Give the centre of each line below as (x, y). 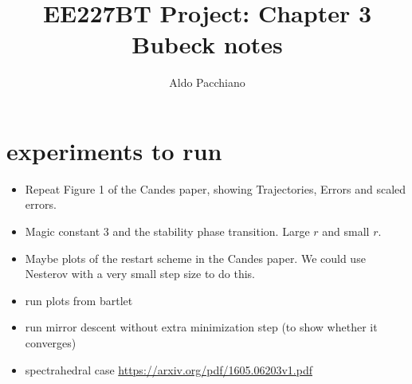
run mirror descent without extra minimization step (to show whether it (201, 327)
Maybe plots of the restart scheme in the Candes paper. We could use (195, 258)
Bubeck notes (207, 44)
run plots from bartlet (79, 300)
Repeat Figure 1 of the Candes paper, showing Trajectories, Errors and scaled (216, 188)
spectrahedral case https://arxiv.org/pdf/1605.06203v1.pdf (169, 369)
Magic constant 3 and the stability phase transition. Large (167, 231)
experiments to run (114, 150)
